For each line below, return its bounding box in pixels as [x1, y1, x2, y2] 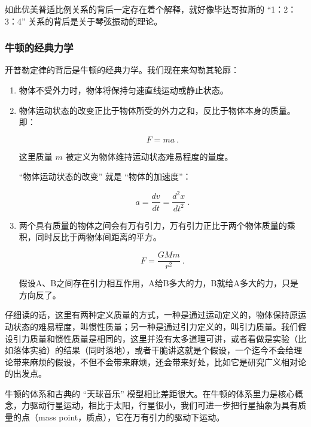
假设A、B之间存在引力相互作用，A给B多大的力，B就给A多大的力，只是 [19, 277, 299, 289]
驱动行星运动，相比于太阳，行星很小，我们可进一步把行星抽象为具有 [29, 399, 298, 411]
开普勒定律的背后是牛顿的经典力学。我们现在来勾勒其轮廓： [5, 63, 239, 76]
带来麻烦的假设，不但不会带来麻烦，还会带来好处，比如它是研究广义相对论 [13, 355, 306, 368]
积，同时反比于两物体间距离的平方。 [19, 231, 161, 243]
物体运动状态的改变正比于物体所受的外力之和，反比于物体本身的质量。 [19, 104, 295, 116]
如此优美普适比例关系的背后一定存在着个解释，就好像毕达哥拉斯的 [5, 3, 264, 15]
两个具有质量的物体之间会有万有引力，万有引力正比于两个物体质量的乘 [19, 219, 295, 231]
